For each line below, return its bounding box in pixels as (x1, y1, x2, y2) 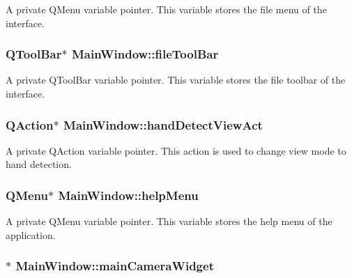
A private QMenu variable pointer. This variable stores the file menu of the (6, 2, 327, 16)
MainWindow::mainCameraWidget (15, 257, 214, 275)
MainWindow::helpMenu (58, 186, 199, 203)
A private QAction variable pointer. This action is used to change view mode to (6, 143, 346, 157)
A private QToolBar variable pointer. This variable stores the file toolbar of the (6, 72, 346, 87)
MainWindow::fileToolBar (71, 45, 219, 63)
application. (6, 227, 56, 242)
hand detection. (6, 157, 72, 171)
